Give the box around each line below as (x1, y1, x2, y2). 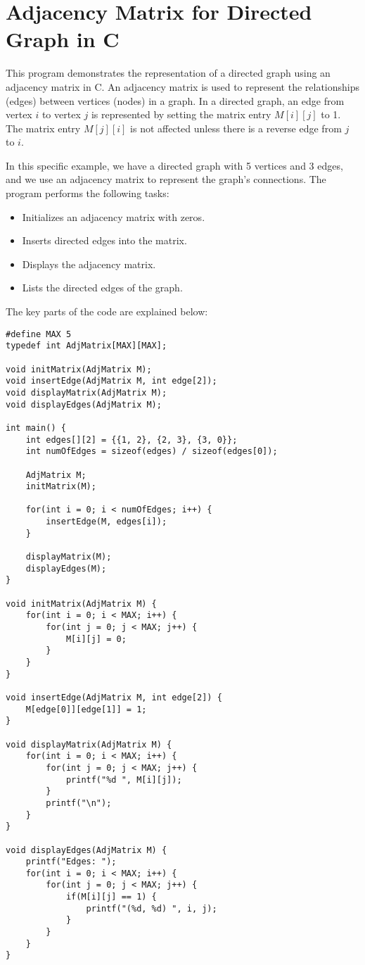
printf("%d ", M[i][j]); (65, 774, 182, 785)
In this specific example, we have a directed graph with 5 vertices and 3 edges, (6, 158, 343, 172)
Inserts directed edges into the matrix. (22, 233, 187, 248)
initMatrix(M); (25, 481, 96, 492)
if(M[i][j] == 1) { (65, 892, 157, 902)
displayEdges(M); (25, 563, 107, 574)
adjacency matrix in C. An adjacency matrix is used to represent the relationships (6, 79, 360, 94)
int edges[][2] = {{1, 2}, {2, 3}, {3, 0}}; (25, 434, 238, 445)
